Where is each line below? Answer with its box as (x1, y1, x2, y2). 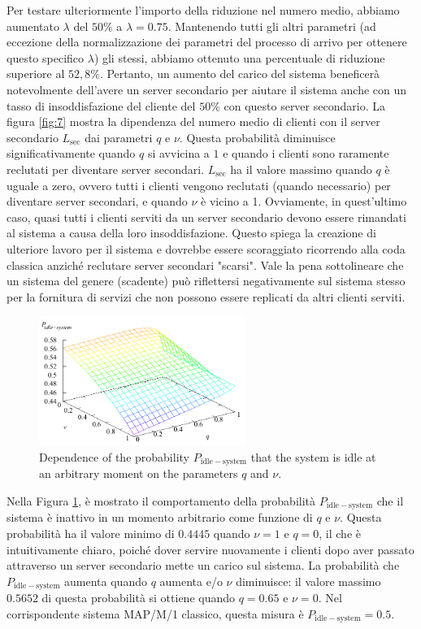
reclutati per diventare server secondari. (7, 160, 205, 177)
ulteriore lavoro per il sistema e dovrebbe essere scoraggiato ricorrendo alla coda (7, 240, 406, 257)
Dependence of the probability (39, 448, 189, 465)
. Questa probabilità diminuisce (179, 128, 336, 145)
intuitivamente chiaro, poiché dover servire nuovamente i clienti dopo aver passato (7, 540, 414, 557)
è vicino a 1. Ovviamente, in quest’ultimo (201, 193, 407, 210)
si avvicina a (147, 145, 210, 162)
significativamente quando (7, 145, 136, 162)
